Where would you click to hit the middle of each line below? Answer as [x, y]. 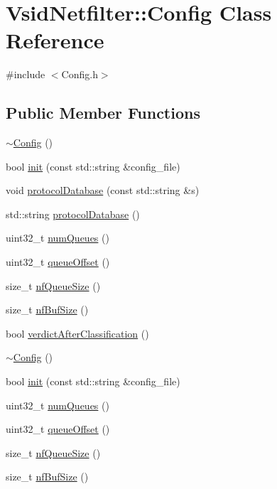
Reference [55, 40]
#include [26, 74]
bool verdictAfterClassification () [77, 333]
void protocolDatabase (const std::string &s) [103, 190]
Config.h [80, 74]
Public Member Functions [103, 113]
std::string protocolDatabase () [73, 214]
